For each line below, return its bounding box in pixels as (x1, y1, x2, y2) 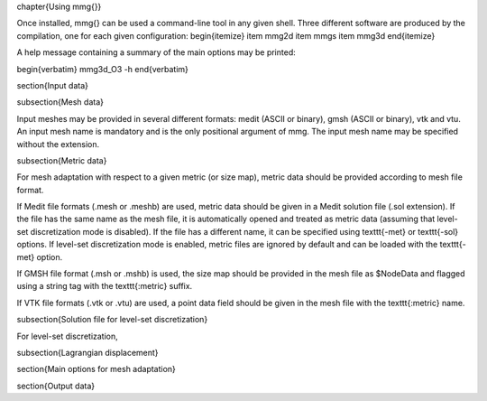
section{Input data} (16, 79, 89, 90)
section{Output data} (16, 380, 95, 391)
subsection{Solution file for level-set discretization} (16, 314, 208, 325)
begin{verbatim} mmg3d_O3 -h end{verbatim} (16, 63, 189, 74)
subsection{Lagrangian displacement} (16, 347, 159, 358)
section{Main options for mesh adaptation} (16, 364, 176, 375)
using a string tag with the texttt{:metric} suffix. (16, 281, 193, 292)
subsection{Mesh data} (16, 97, 104, 107)
